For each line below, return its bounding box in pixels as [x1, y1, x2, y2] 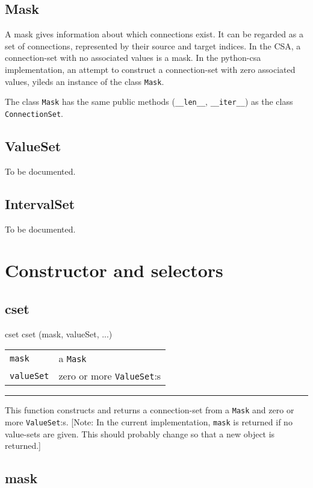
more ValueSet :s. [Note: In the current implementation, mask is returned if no [5, 415, 293, 428]
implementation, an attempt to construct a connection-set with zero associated [5, 63, 296, 75]
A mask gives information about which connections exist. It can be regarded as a [5, 28, 303, 40]
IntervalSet [5, 194, 75, 213]
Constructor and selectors [5, 258, 223, 283]
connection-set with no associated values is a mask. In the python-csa [5, 51, 261, 64]
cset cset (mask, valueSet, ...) [5, 327, 113, 340]
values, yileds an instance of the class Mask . [5, 75, 164, 87]
